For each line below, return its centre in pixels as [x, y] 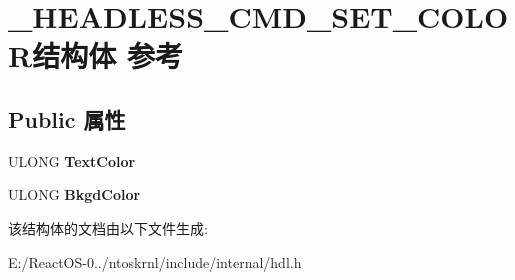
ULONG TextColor [72, 160]
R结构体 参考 [95, 55]
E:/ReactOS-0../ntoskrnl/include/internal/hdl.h [155, 261]
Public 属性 [67, 118]
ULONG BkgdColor [74, 194]
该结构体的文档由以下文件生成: [108, 227]
